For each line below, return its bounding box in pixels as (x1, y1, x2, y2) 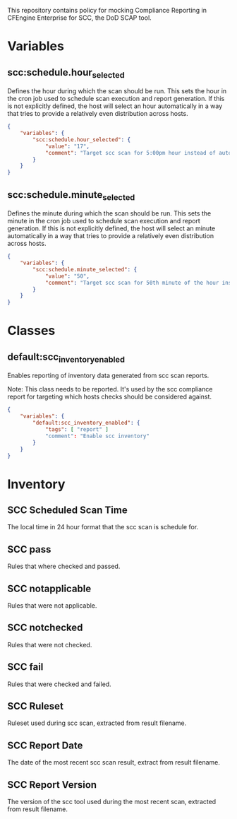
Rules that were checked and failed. (7, 680, 111, 688)
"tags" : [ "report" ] (44, 426, 109, 433)
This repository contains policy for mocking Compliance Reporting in (7, 6, 207, 14)
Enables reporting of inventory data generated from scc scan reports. (7, 371, 209, 380)
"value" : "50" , (44, 272, 90, 280)
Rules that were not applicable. (7, 601, 97, 610)
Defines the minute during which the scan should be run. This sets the (7, 209, 212, 218)
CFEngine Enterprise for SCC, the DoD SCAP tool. (7, 13, 152, 22)
